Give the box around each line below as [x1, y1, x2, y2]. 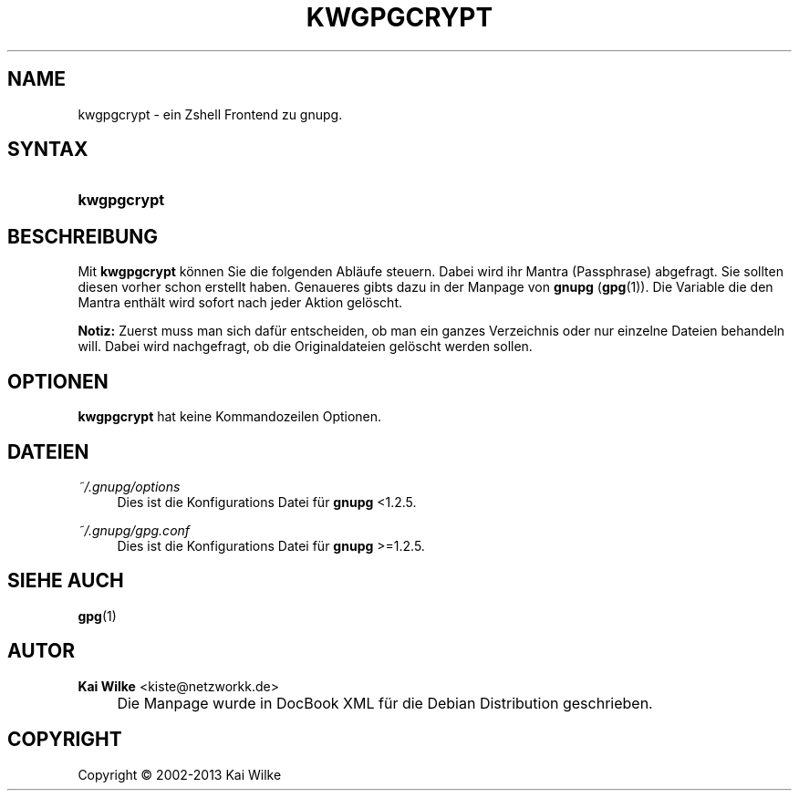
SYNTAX [7, 138, 88, 161]
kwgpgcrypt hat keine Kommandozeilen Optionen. [78, 409, 382, 425]
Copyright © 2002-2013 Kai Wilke [78, 766, 282, 782]
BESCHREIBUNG [7, 224, 159, 248]
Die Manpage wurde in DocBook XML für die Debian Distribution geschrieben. [117, 693, 653, 712]
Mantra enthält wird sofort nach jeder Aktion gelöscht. [78, 295, 403, 311]
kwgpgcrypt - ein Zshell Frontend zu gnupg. [78, 106, 343, 122]
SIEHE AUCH [7, 569, 124, 593]
